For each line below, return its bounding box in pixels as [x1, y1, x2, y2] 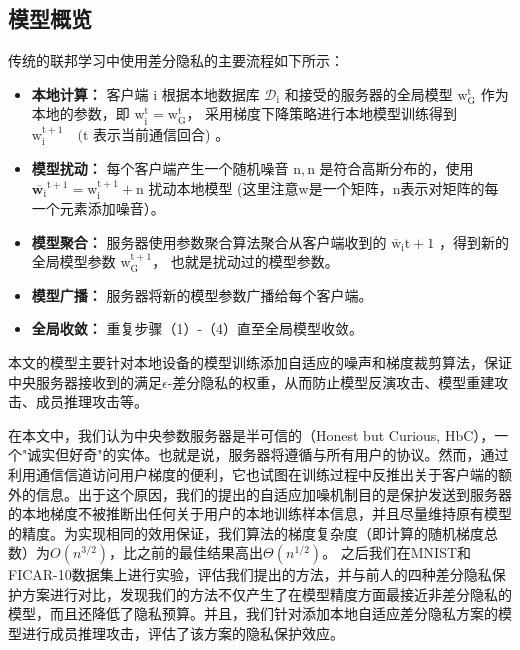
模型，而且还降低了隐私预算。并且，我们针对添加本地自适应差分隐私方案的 [8, 603, 498, 624]
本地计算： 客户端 [31, 83, 149, 104]
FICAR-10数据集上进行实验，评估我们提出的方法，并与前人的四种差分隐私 [8, 564, 492, 585]
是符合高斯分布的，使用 [319, 157, 474, 178]
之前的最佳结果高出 [137, 542, 264, 563]
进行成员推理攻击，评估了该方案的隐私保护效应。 [21, 623, 344, 644]
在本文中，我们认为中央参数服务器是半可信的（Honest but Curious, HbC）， [8, 424, 495, 445]
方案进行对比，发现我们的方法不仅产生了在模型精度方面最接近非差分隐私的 [21, 583, 512, 604]
